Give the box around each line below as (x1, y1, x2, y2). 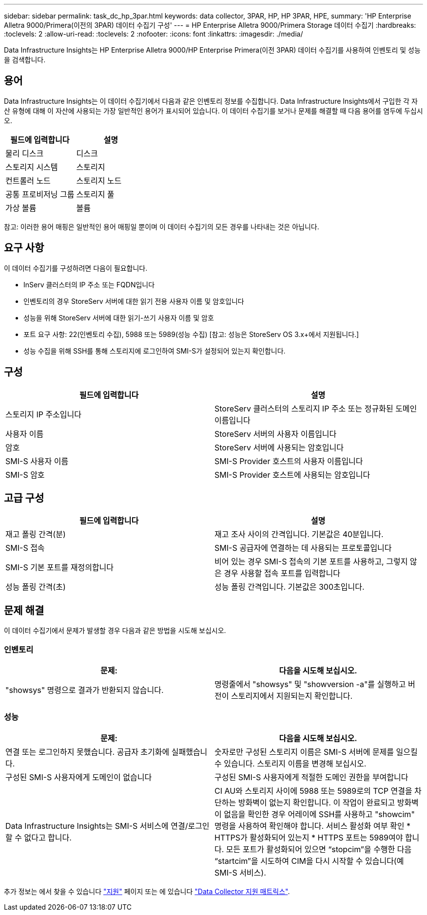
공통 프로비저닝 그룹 (5, 189, 75, 199)
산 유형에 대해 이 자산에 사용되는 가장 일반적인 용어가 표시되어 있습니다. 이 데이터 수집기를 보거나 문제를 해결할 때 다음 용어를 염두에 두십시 (4, 106, 423, 115)
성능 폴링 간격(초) (5, 582, 66, 592)
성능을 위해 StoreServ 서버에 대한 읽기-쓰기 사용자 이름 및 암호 (23, 313, 214, 322)
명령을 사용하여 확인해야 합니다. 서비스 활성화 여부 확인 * (214, 821, 410, 831)
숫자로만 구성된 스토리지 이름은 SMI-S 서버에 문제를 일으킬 (214, 747, 418, 757)
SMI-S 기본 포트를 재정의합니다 (5, 562, 114, 573)
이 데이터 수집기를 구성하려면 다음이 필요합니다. (4, 263, 148, 272)
